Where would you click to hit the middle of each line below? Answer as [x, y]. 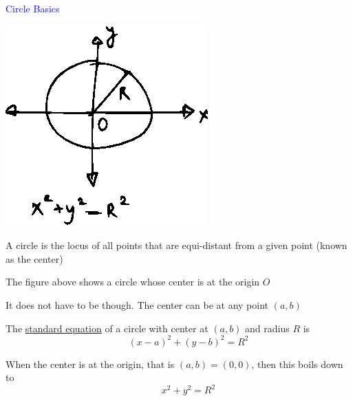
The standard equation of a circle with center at [107, 328]
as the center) [34, 258]
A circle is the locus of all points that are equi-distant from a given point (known [176, 245]
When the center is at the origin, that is [90, 364]
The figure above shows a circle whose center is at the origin [133, 282]
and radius [267, 328]
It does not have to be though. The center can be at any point [137, 304]
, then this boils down [297, 364]
